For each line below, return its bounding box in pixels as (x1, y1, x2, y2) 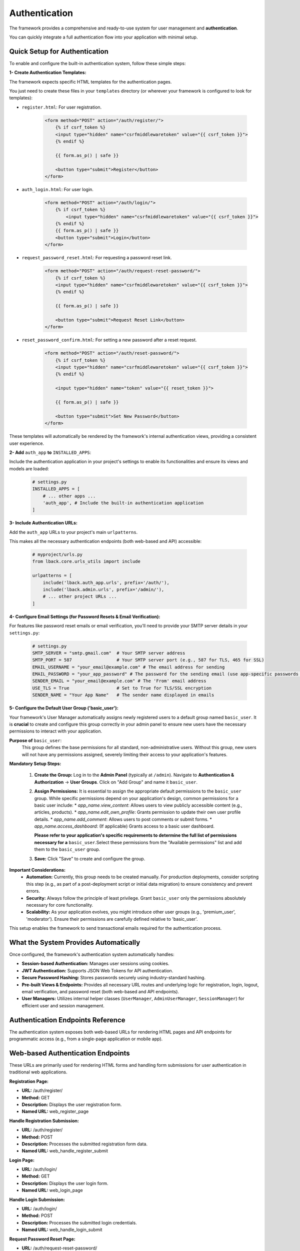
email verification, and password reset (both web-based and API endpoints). (21, 989, 179, 995)
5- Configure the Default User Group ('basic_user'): (9, 705, 118, 711)
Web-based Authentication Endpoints (9, 1049, 130, 1057)
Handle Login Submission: (9, 1196, 65, 1202)
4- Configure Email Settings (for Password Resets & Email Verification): (9, 613, 160, 619)
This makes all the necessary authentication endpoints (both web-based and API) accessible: (9, 538, 202, 544)
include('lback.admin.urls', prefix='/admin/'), (42, 586, 164, 592)
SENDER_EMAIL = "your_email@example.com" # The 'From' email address (32, 678, 206, 684)
